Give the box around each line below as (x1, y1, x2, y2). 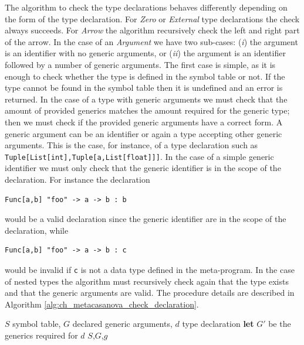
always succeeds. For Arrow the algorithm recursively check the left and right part (5, 24, 300, 36)
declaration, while (5, 224, 69, 236)
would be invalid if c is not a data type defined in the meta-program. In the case (5, 263, 295, 275)
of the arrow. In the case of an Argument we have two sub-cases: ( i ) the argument (5, 35, 298, 47)
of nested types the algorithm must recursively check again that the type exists (5, 275, 289, 287)
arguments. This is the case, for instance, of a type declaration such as (5, 139, 258, 151)
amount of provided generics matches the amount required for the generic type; (5, 104, 290, 117)
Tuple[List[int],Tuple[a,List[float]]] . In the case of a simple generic (5, 150, 274, 162)
